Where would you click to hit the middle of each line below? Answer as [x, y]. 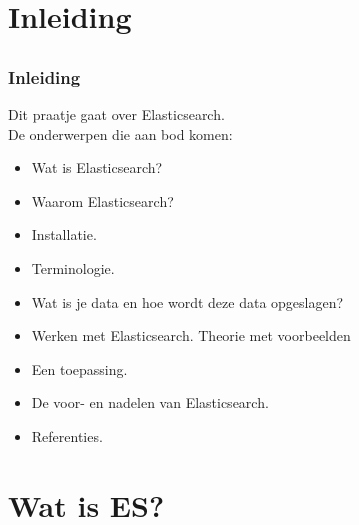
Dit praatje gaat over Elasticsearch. [116, 114]
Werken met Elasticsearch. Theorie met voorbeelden [191, 335]
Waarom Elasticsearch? [102, 200]
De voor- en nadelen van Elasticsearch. [150, 402]
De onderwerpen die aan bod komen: [120, 133]
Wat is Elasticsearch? [97, 167]
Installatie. [64, 234]
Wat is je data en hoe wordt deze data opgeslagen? [187, 301]
